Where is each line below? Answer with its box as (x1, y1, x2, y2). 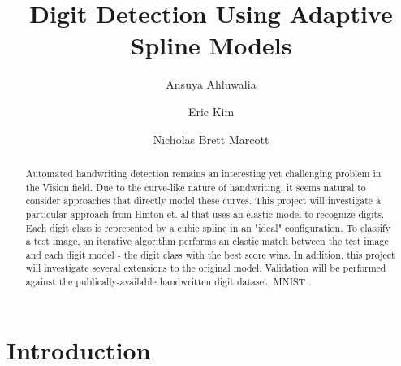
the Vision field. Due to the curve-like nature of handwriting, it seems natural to (25, 180, 366, 194)
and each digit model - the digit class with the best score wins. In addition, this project (25, 247, 395, 261)
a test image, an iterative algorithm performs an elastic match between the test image (25, 234, 389, 248)
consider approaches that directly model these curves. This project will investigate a (25, 194, 381, 207)
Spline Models (130, 28, 292, 62)
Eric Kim (188, 102, 235, 120)
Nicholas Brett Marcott (153, 130, 269, 147)
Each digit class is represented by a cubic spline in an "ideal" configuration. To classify (25, 220, 391, 234)
